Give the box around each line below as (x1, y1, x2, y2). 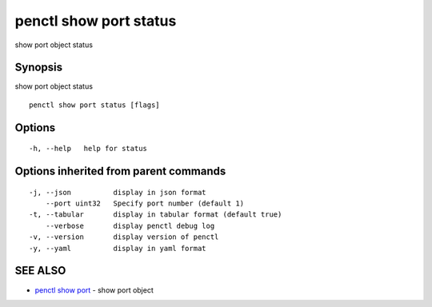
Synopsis (14, 61, 63, 74)
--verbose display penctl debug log (45, 221, 215, 230)
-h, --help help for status (29, 144, 148, 153)
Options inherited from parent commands (14, 165, 226, 178)
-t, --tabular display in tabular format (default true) (29, 210, 282, 219)
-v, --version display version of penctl (29, 233, 219, 241)
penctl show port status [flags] (29, 100, 160, 110)
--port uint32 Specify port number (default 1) (45, 199, 244, 208)
